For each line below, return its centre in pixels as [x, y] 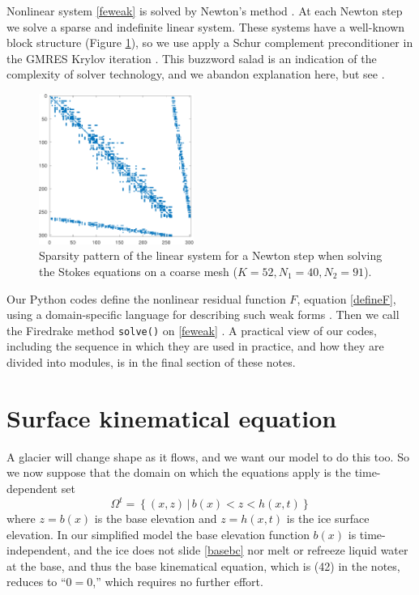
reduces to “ [36, 582]
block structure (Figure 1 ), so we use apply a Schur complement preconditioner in [210, 42]
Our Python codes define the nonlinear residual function [146, 298]
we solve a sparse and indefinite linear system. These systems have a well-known [206, 26]
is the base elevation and [156, 518]
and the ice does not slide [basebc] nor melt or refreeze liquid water [241, 550]
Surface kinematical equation [172, 417]
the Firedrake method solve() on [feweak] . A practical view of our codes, [192, 330]
